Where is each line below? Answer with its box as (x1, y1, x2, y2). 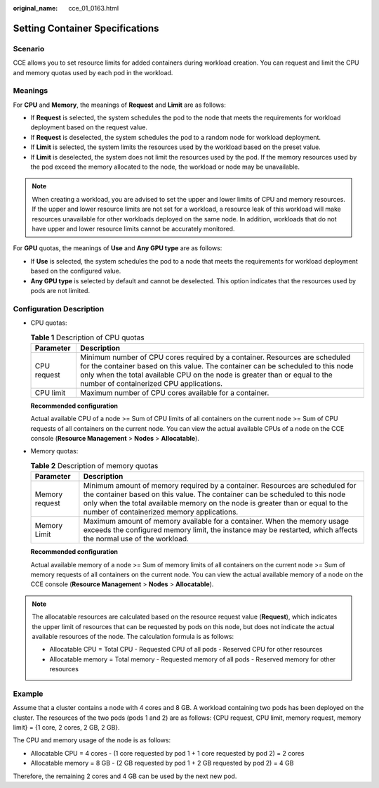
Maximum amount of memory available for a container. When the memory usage (83, 517, 350, 527)
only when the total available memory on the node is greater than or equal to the (83, 498, 349, 508)
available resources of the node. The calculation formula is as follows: (32, 632, 234, 640)
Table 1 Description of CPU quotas (30, 332, 145, 342)
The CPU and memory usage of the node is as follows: (13, 736, 171, 744)
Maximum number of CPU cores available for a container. (79, 387, 270, 397)
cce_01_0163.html (68, 4, 119, 12)
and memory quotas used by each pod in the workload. (13, 68, 173, 77)
